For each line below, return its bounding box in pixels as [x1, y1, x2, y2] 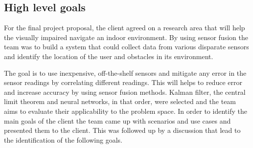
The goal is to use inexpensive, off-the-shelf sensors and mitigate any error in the [4, 67, 247, 78]
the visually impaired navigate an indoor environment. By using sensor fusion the [4, 32, 248, 42]
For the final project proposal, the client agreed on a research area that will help [4, 22, 245, 33]
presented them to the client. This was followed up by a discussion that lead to [4, 125, 241, 135]
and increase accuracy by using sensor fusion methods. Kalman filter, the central [4, 86, 246, 97]
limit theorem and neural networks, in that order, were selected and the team [4, 96, 236, 106]
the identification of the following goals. [4, 134, 122, 145]
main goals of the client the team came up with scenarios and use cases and [4, 115, 231, 126]
